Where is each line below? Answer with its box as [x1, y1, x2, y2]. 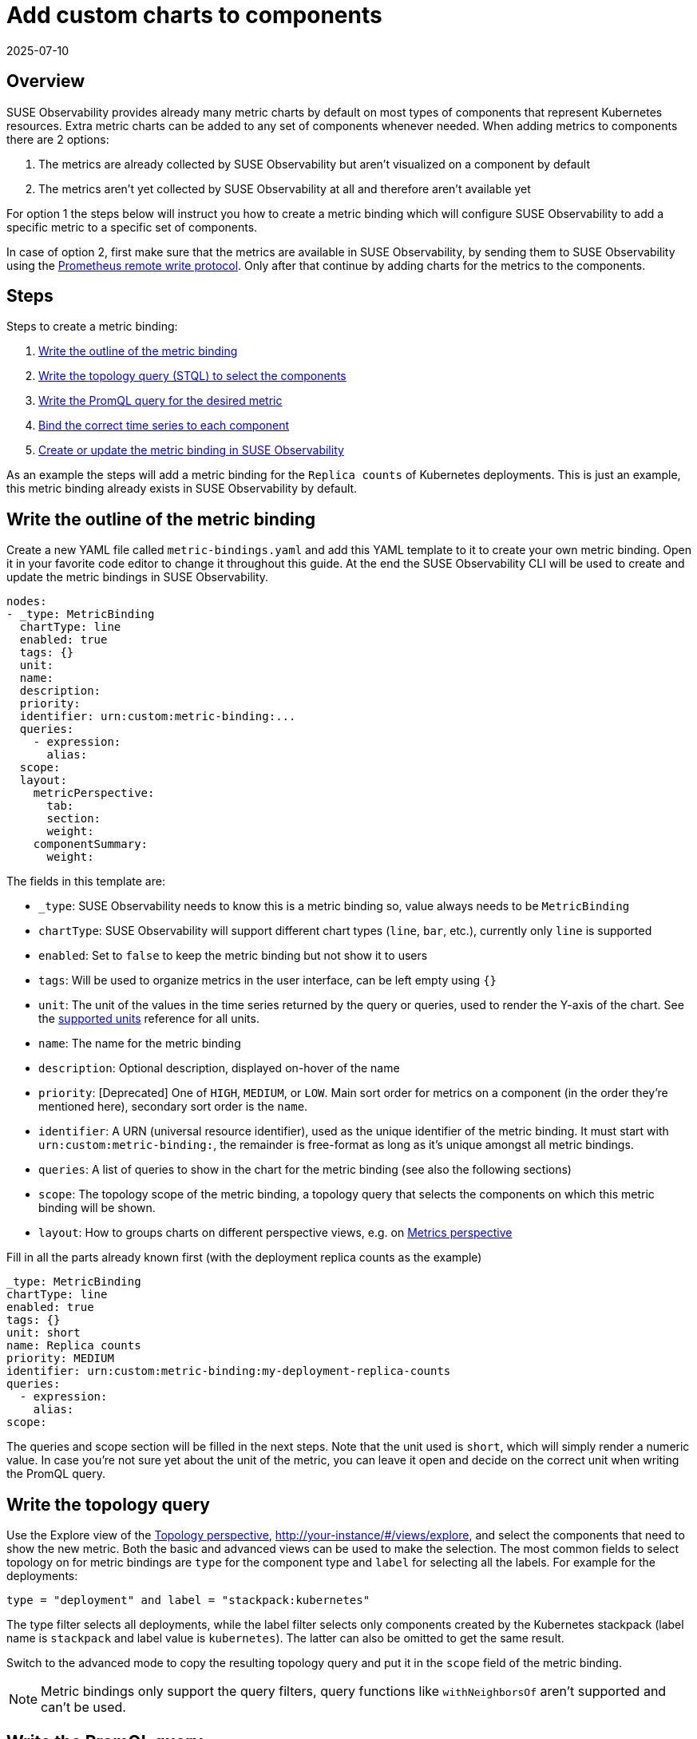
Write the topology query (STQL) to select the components [38, 369, 347, 383]
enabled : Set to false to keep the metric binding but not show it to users [38, 949, 428, 963]
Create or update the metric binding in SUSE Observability [38, 443, 344, 458]
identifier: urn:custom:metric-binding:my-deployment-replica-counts [6, 1365, 451, 1378]
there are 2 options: [6, 132, 109, 146]
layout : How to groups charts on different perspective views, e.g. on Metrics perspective [38, 1226, 513, 1240]
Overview [6, 71, 85, 92]
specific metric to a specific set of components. [6, 220, 258, 234]
